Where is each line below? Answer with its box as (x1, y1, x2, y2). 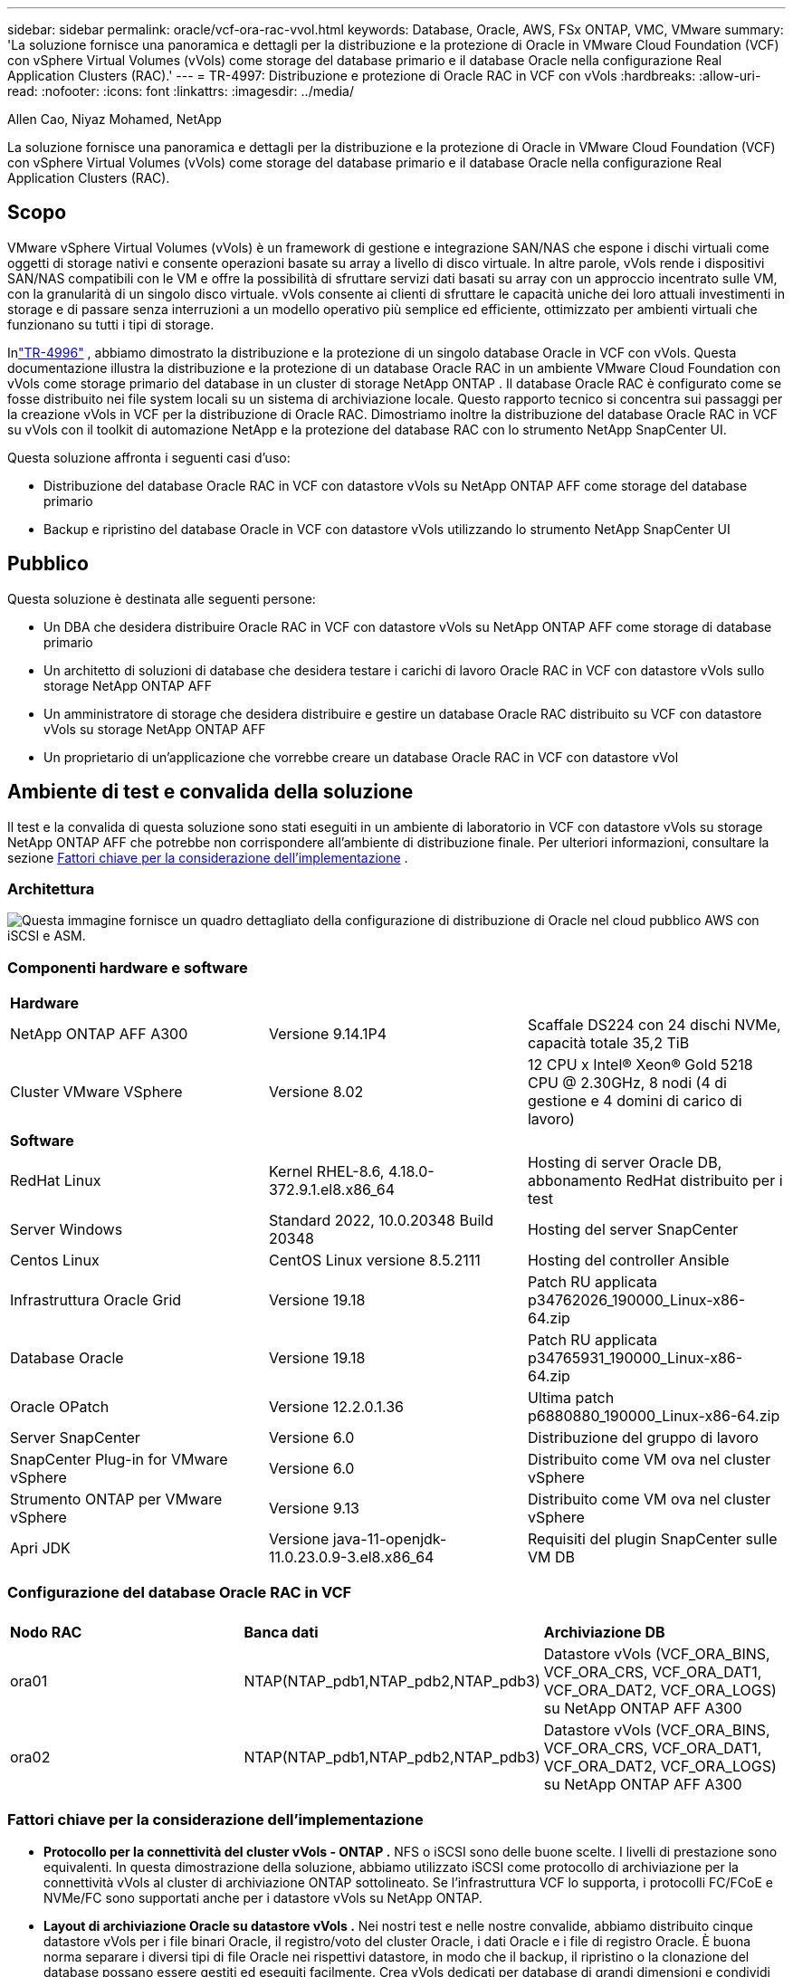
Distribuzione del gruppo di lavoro (527, 1428, 759, 1447)
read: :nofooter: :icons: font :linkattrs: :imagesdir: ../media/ (7, 83, 354, 99)
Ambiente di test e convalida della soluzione (7, 780, 414, 804)
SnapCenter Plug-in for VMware (10, 1450, 228, 1469)
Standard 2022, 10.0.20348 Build (268, 1211, 493, 1230)
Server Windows (10, 1220, 123, 1239)
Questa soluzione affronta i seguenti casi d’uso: (7, 449, 291, 465)
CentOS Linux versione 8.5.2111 (268, 1251, 481, 1270)
